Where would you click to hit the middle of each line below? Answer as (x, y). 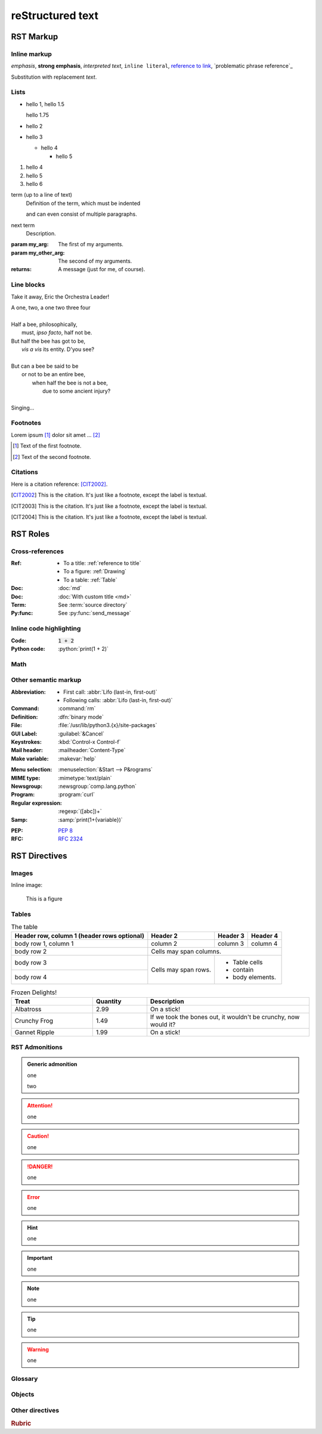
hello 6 (34, 184)
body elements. (255, 977)
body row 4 (31, 977)
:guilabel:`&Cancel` (81, 734)
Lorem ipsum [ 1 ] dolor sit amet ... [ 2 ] (56, 434)
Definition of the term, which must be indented (83, 203)
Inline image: (27, 885)
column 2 (164, 943)
